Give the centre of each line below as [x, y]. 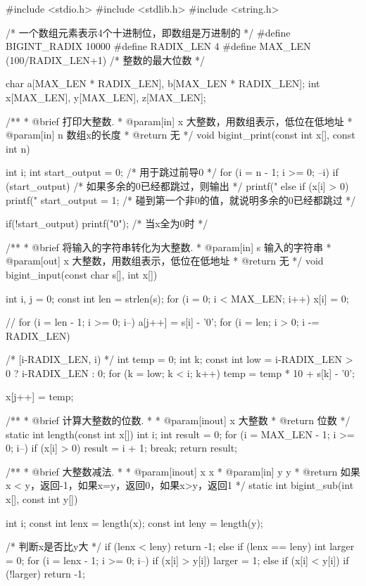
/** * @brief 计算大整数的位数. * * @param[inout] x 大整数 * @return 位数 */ [178, 420]
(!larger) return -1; [45, 574]
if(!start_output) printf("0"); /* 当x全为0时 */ [107, 223]
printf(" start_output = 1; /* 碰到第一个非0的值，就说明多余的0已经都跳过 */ [181, 199]
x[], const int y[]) [42, 499]
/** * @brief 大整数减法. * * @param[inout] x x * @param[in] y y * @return [172, 471]
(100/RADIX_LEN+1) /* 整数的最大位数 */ [106, 59]
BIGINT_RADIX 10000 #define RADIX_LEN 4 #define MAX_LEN [158, 46]
